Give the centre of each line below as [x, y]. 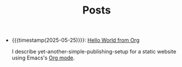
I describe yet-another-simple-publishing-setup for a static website [94, 52]
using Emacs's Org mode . [43, 58]
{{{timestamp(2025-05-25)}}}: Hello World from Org [76, 40]
